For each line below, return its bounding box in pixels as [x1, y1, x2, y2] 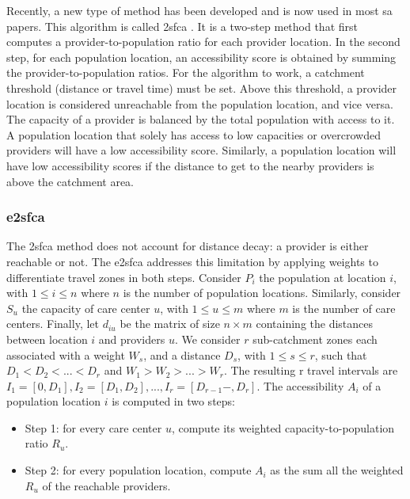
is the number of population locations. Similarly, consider [123, 284, 401, 301]
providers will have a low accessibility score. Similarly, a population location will [6, 142, 397, 158]
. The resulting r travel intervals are [223, 362, 398, 379]
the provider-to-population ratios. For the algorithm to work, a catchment [6, 64, 365, 81]
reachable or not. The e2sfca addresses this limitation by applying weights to [6, 253, 378, 269]
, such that [314, 346, 367, 363]
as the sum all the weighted [270, 462, 404, 478]
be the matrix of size [120, 315, 220, 332]
